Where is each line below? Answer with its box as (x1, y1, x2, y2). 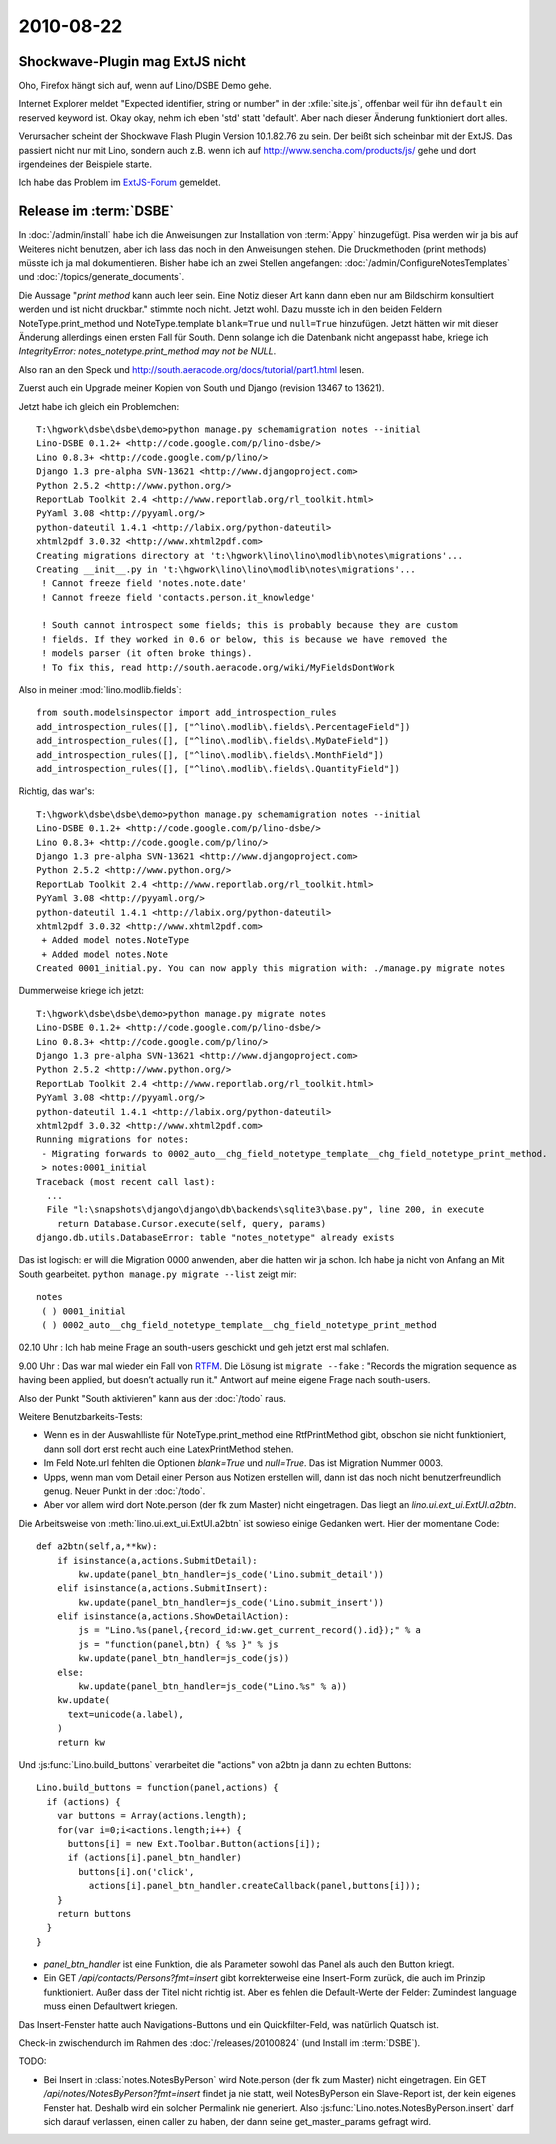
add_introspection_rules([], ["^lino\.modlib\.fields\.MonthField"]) (36, 749, 385, 760)
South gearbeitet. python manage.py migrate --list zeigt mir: (18, 1268, 297, 1280)
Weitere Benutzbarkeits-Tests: (18, 1411, 144, 1422)
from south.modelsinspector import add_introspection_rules (36, 707, 337, 719)
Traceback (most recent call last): (36, 1176, 216, 1187)
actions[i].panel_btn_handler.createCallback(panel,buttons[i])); (88, 1880, 422, 1892)
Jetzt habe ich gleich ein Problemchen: (18, 400, 180, 412)
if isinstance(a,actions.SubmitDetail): (56, 1555, 259, 1566)
